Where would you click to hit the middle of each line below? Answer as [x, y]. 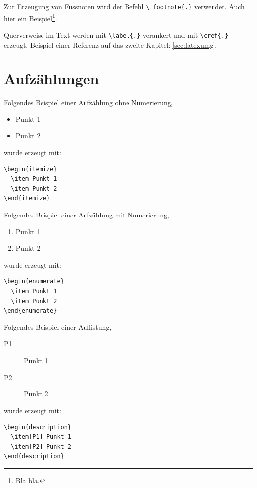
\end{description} [34, 457]
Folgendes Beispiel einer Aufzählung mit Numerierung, [86, 215]
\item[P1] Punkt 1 [41, 437]
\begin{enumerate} [34, 282]
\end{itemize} [27, 198]
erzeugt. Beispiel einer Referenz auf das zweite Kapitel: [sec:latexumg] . [111, 44]
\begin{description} [38, 427]
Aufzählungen [52, 79]
